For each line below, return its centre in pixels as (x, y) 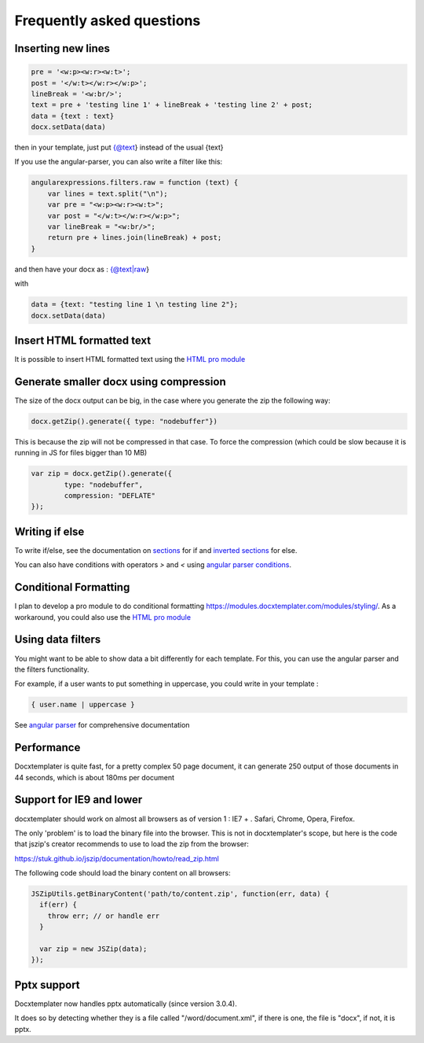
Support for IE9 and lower (79, 800)
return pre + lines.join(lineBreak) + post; (135, 238)
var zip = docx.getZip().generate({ (102, 474)
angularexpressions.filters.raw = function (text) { (135, 182)
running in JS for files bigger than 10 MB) (81, 453)
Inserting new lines (62, 48)
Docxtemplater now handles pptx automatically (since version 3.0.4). (126, 1004)
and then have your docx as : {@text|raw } (82, 269)
